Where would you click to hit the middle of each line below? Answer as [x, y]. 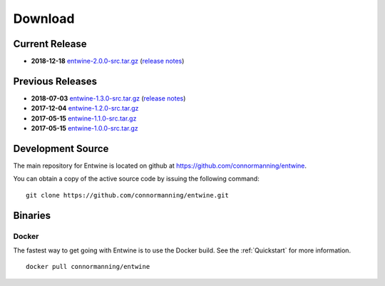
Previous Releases [55, 81]
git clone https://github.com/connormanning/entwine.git [128, 195]
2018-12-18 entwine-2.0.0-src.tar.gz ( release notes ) [108, 61]
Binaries [32, 215]
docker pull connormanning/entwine [88, 267]
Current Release [50, 44]
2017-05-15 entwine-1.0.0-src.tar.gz [84, 128]
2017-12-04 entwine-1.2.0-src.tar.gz [85, 108]
